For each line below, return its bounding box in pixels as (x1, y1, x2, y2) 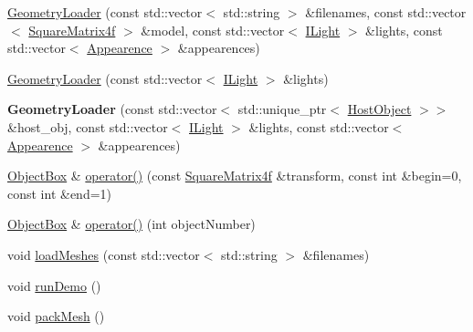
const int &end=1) (7, 183, 112, 202)
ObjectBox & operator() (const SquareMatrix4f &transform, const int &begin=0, (7, 166, 462, 185)
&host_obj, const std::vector (7, 117, 168, 136)
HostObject (347, 99, 412, 119)
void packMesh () (7, 306, 105, 326)
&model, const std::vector (141, 20, 285, 39)
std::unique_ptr (237, 99, 327, 119)
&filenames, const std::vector (305, 3, 467, 21)
